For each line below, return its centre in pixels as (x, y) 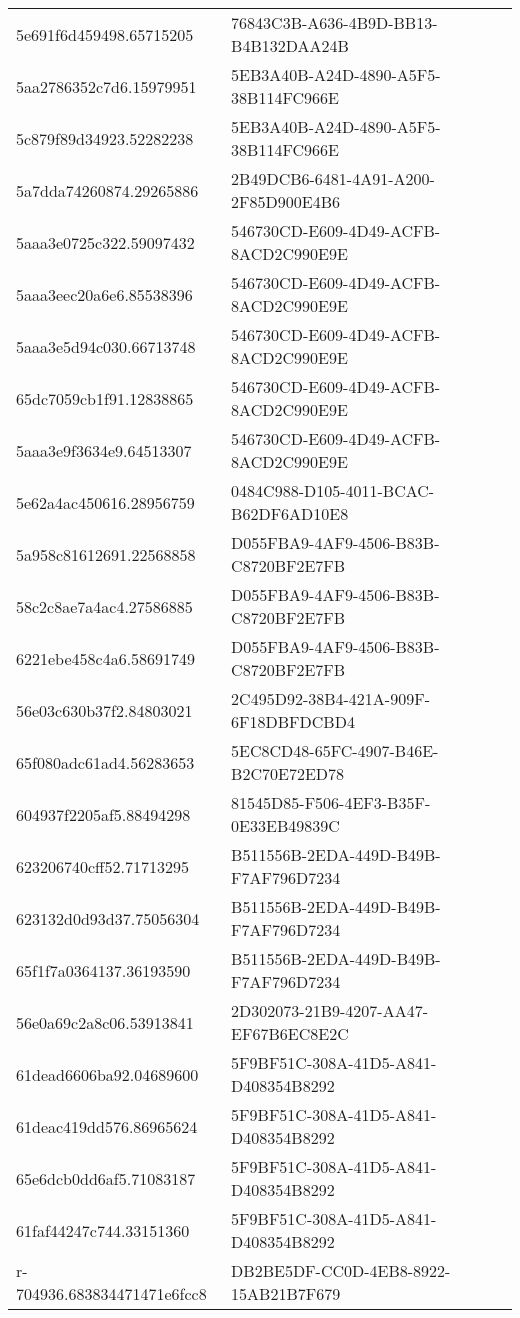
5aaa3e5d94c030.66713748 (106, 346)
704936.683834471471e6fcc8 (111, 1293)
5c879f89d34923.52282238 (105, 138)
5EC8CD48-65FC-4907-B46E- (335, 750)
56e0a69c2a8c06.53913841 (105, 1022)
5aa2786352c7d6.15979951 (106, 86)
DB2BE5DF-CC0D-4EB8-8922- (341, 1270)
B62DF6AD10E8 (290, 513)
